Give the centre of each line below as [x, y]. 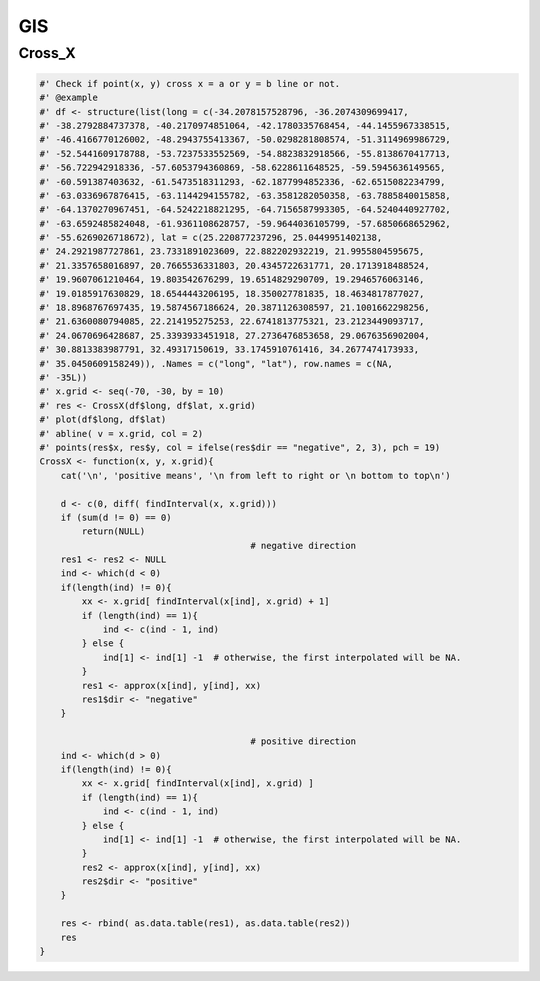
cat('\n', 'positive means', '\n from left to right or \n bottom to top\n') [256, 475]
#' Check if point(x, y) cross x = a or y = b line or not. [190, 83]
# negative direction [303, 545]
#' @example [69, 98]
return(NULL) [113, 531]
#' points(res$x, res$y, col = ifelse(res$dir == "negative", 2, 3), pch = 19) [240, 447]
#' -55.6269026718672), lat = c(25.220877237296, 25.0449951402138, [211, 238]
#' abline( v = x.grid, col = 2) [121, 433]
